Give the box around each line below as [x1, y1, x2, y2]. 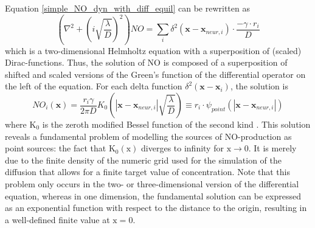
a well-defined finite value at [5, 213, 110, 226]
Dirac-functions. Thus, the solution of [5, 56, 145, 69]
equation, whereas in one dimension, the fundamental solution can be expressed [5, 189, 301, 202]
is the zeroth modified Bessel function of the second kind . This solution [42, 118, 311, 131]
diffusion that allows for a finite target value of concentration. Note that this [5, 165, 290, 178]
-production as [238, 130, 292, 142]
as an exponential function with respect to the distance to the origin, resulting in [5, 201, 307, 214]
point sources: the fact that [5, 142, 106, 154]
